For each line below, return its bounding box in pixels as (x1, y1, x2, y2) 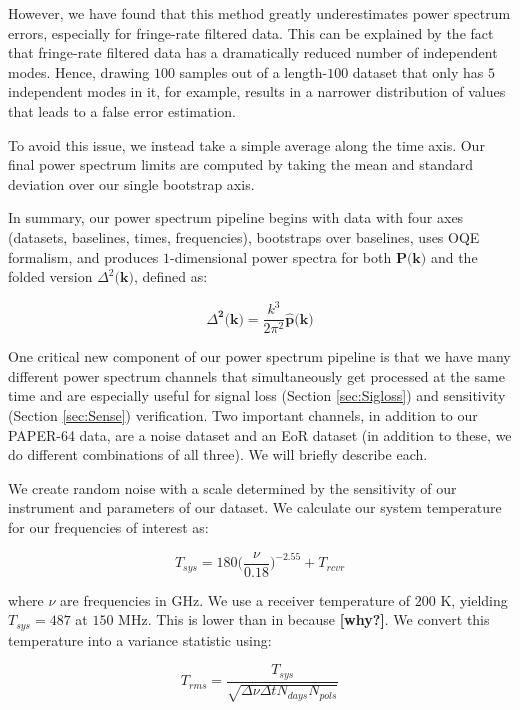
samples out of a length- (179, 61, 328, 82)
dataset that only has (352, 61, 484, 82)
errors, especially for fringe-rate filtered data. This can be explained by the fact (8, 22, 494, 43)
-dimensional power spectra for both (170, 246, 392, 267)
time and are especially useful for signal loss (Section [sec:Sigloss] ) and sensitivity (8, 385, 506, 406)
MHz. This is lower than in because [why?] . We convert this (118, 609, 490, 630)
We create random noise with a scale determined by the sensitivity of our (8, 477, 457, 498)
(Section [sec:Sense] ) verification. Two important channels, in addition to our (8, 405, 478, 426)
